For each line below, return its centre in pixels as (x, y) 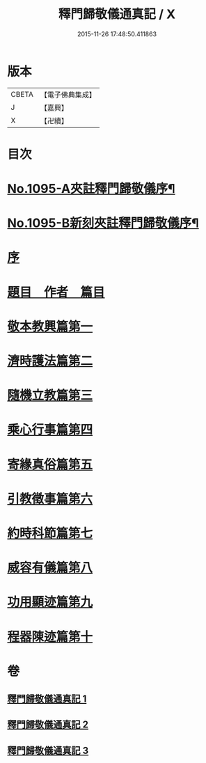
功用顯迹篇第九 (50, 602)
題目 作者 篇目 (56, 292)
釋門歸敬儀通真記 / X (117, 14)
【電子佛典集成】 (68, 95)
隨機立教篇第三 (50, 396)
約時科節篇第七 (50, 533)
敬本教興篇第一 (50, 326)
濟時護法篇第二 (50, 361)
